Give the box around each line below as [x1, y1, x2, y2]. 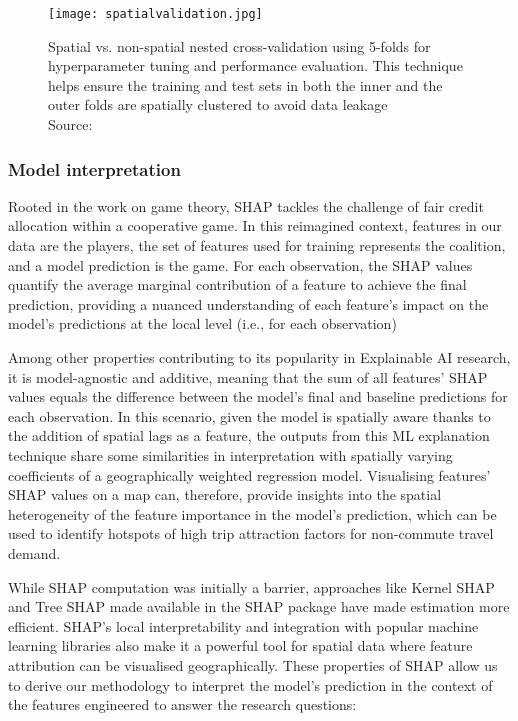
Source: [48, 114, 93, 135]
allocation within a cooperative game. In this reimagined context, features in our [8, 215, 502, 236]
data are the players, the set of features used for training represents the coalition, [8, 235, 506, 256]
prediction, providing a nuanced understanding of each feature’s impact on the [8, 293, 489, 314]
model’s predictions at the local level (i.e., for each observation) [8, 313, 397, 334]
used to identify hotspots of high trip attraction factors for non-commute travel [8, 523, 494, 544]
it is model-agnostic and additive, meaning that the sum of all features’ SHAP [8, 366, 488, 387]
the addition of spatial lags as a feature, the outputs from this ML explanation [8, 425, 490, 446]
